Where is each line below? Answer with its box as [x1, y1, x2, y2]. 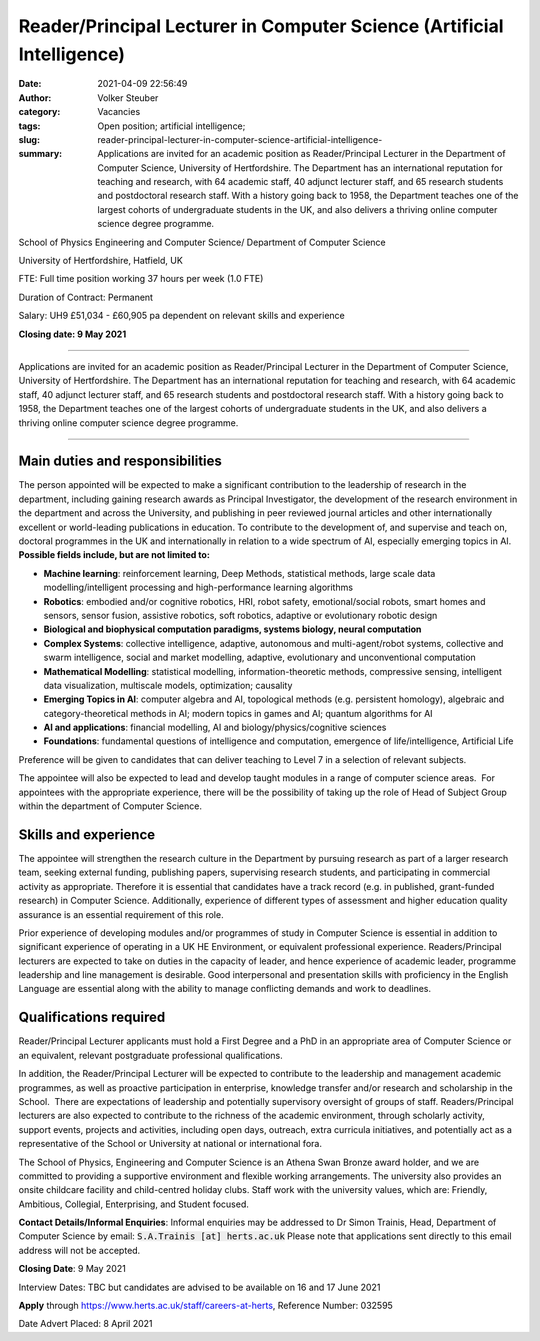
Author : [18, 91, 52, 104]
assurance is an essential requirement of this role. [18, 908, 224, 920]
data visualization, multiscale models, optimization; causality [43, 679, 293, 691]
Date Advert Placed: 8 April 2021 [18, 1318, 154, 1330]
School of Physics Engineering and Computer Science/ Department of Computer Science [18, 236, 387, 248]
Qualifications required [18, 1009, 166, 1026]
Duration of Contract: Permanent [18, 291, 154, 303]
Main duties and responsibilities [18, 453, 222, 470]
